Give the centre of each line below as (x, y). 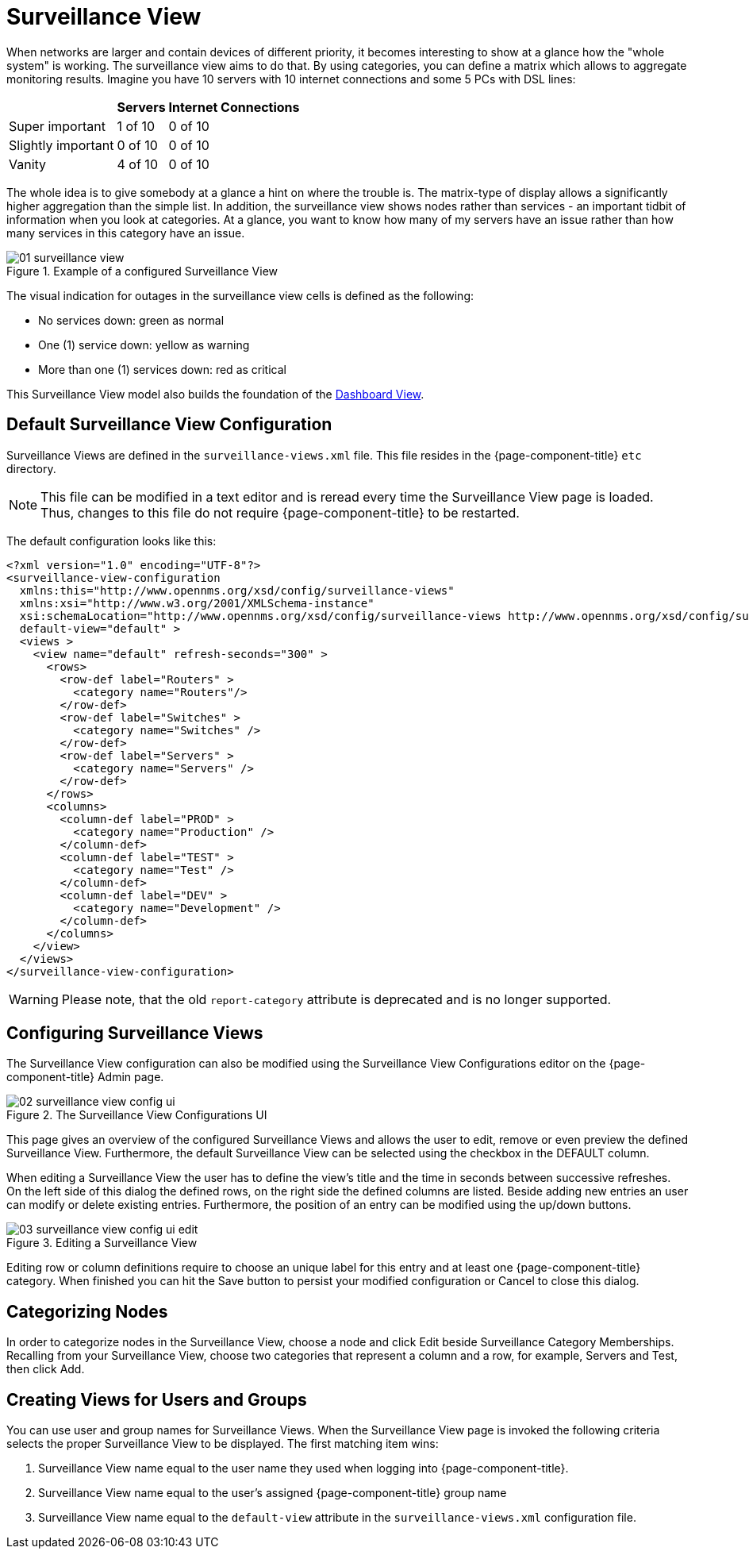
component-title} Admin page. (85, 1077)
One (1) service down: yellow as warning (144, 344)
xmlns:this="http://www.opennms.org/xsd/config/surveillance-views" (237, 590)
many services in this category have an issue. (126, 233)
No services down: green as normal (131, 320)
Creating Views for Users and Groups (157, 1399)
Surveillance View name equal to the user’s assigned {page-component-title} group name (273, 1493)
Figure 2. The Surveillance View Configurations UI (137, 1115)
